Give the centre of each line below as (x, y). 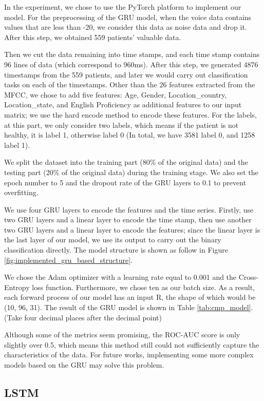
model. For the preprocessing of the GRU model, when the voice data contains (128, 17)
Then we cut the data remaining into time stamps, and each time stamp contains (132, 54)
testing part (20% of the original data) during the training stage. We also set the (131, 172)
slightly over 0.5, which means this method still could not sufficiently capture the (132, 344)
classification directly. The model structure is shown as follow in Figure (116, 250)
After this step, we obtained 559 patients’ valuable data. (93, 37)
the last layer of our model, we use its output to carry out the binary (113, 240)
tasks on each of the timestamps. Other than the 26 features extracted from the (130, 84)
